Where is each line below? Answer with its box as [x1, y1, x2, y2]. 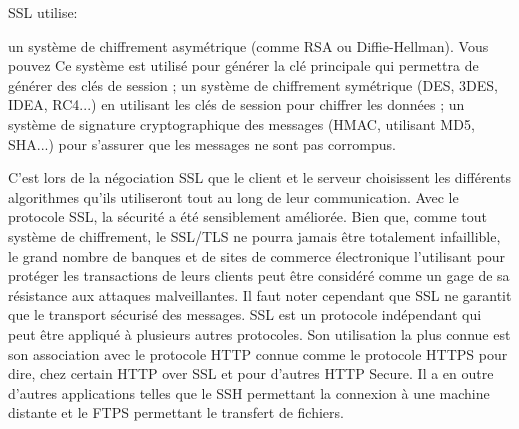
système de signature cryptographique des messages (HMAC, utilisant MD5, [8, 113, 475, 134]
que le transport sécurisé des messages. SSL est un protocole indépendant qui [8, 304, 482, 325]
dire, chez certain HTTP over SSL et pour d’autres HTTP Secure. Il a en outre [8, 363, 494, 384]
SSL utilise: [8, 2, 78, 22]
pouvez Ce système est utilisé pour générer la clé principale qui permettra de [8, 55, 479, 76]
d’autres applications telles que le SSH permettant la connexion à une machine [8, 382, 490, 403]
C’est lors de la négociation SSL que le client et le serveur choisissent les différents [8, 167, 511, 188]
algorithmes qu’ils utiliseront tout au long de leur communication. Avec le [8, 186, 459, 207]
